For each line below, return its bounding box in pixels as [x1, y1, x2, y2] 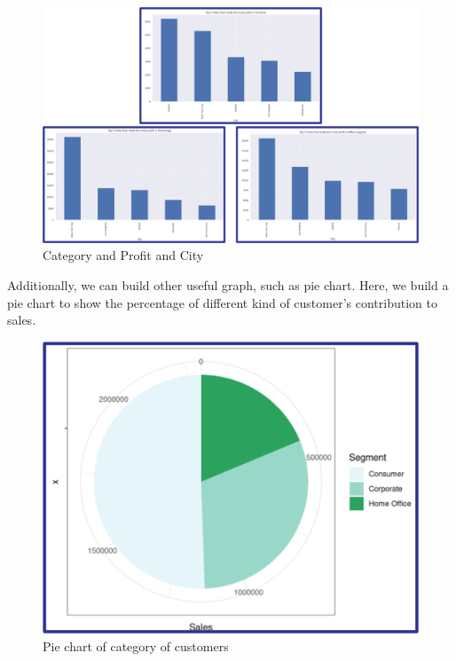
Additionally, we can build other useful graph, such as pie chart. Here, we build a [7, 276, 449, 295]
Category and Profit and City [43, 246, 204, 264]
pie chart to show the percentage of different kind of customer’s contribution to [7, 293, 437, 311]
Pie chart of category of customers [43, 636, 229, 655]
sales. [7, 311, 36, 329]
